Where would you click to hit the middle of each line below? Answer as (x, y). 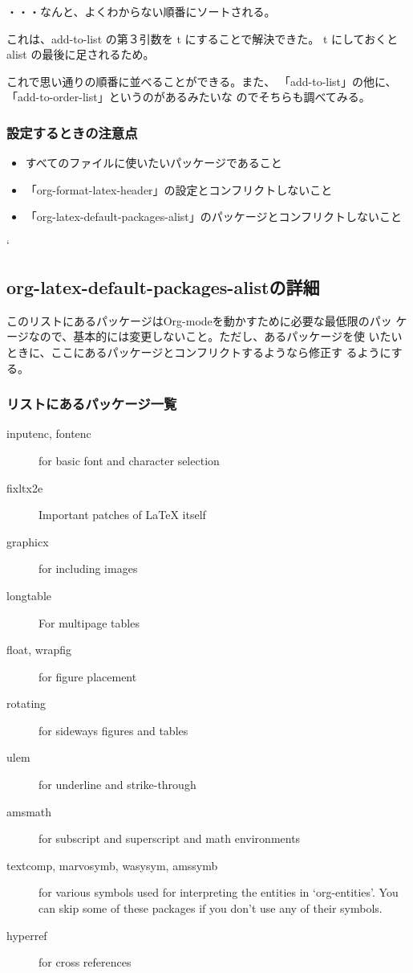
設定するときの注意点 (72, 132)
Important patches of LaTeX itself (122, 515)
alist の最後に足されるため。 (81, 54)
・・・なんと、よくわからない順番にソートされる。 (141, 11)
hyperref (27, 935)
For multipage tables (89, 622)
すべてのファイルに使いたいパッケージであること (154, 163)
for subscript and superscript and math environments (170, 838)
